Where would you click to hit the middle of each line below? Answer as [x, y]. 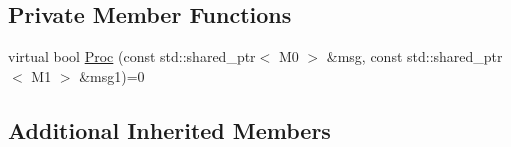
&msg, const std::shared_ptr [414, 56]
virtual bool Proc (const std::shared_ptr [132, 56]
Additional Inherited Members [169, 129]
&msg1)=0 [112, 75]
